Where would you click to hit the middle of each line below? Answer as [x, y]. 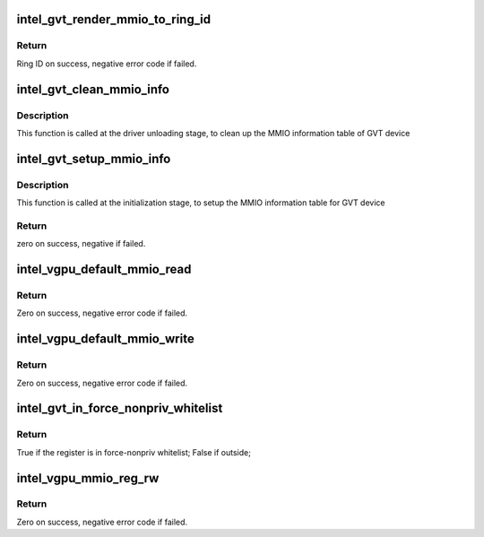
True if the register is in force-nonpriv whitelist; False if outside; [134, 452]
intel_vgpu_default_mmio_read [104, 269]
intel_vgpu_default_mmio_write [105, 339]
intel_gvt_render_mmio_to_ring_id [113, 19]
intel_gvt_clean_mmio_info [93, 89]
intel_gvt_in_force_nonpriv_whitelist [120, 408]
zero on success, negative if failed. [81, 244]
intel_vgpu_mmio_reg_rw [88, 478]
